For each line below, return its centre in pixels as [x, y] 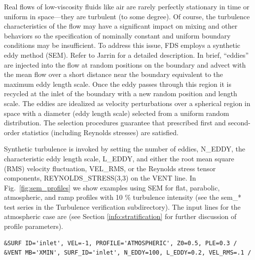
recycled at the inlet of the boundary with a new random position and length [121, 93]
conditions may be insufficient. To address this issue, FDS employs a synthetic [122, 45]
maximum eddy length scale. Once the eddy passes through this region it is [118, 84]
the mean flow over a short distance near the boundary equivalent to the [114, 74]
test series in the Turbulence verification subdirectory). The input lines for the [122, 206]
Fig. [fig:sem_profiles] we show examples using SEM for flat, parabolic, [112, 187]
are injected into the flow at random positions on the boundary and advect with [125, 64]
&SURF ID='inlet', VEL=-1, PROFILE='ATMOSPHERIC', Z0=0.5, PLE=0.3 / [121, 243]
